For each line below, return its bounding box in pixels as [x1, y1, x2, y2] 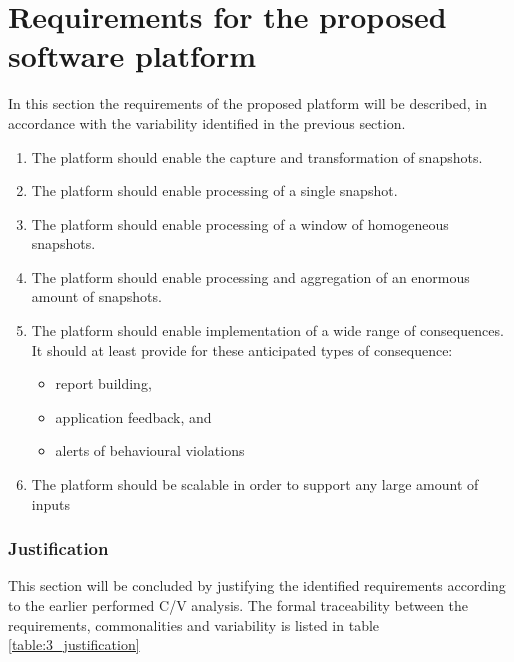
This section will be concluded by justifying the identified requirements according [8, 575, 506, 596]
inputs [31, 493, 71, 514]
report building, [55, 373, 152, 394]
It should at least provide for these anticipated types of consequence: [31, 339, 453, 360]
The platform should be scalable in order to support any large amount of [31, 474, 479, 495]
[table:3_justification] [8, 634, 140, 655]
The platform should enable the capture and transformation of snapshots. [31, 146, 483, 167]
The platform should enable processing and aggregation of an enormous [31, 266, 470, 287]
